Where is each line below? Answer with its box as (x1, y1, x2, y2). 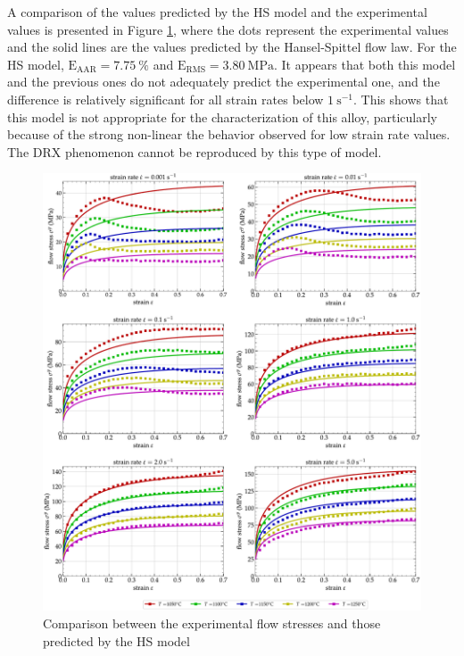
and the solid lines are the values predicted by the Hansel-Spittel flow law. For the (7, 37, 457, 56)
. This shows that (352, 89, 449, 108)
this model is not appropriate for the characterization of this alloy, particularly (7, 107, 438, 126)
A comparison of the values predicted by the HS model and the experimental (7, 3, 427, 21)
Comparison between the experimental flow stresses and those (43, 613, 381, 632)
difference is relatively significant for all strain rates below (7, 89, 324, 108)
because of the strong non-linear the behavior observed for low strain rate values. (7, 125, 451, 144)
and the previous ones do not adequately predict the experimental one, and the (7, 72, 440, 91)
